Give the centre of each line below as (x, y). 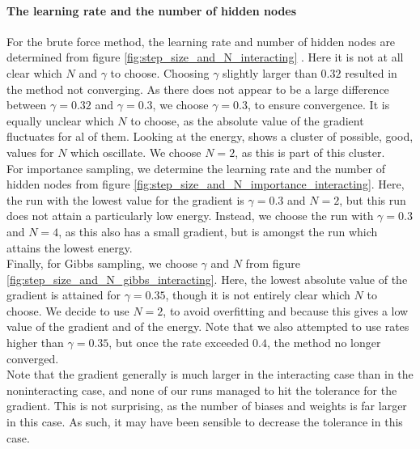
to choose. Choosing (160, 72)
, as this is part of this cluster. (310, 152)
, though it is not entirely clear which (258, 295)
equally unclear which (60, 120)
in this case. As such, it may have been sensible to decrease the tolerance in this (205, 422)
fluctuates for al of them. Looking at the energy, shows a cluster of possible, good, (210, 136)
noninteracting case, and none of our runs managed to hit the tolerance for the (202, 390)
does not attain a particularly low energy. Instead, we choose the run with (190, 216)
